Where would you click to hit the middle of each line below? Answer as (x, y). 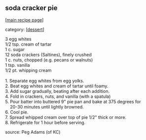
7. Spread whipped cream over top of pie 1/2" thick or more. (66, 117)
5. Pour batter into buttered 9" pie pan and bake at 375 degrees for (73, 101)
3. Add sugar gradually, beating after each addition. (57, 91)
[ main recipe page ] (24, 20)
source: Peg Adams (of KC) (33, 132)
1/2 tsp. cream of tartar (28, 44)
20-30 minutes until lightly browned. (47, 107)
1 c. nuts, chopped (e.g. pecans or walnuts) (49, 60)
